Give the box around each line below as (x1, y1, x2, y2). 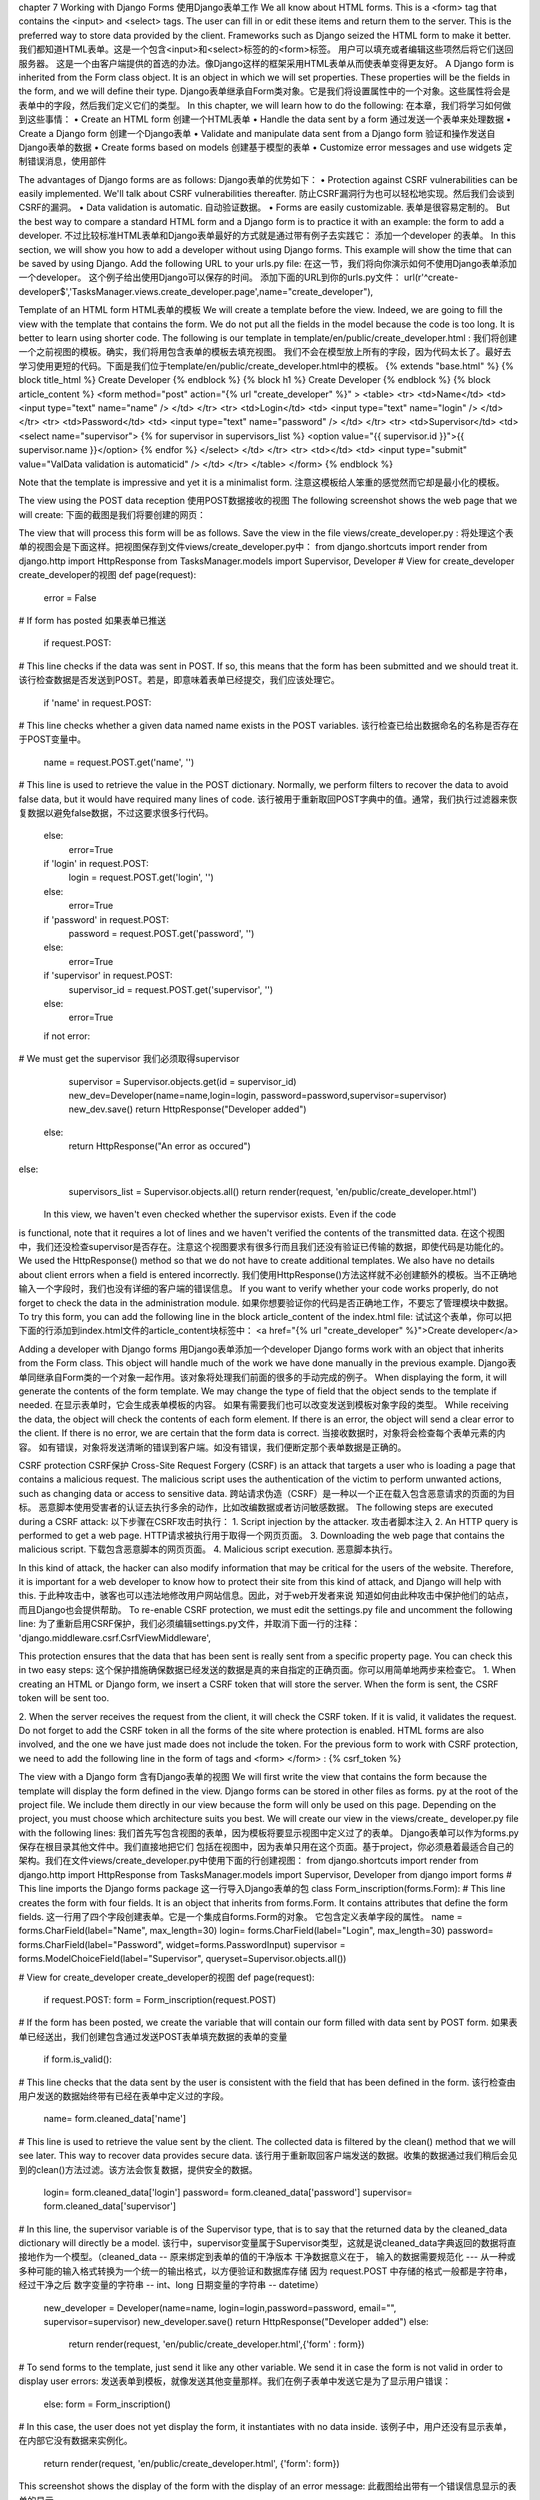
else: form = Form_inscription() (43, 2398, 172, 2410)
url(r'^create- (403, 271, 459, 284)
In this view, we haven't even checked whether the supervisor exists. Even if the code (43, 1208, 397, 1220)
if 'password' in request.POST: (43, 913, 170, 925)
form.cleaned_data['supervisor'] (43, 2200, 177, 2212)
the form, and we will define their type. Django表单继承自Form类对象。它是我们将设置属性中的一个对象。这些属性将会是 (18, 85, 511, 97)
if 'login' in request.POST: (43, 858, 149, 870)
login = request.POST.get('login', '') (68, 871, 214, 884)
